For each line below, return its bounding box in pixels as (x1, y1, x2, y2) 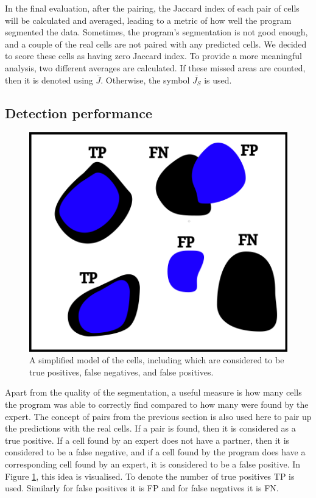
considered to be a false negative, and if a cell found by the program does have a (5, 446, 306, 458)
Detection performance (5, 103, 152, 122)
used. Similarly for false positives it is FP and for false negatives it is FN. (5, 482, 279, 494)
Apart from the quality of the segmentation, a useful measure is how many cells (5, 386, 302, 399)
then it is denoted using (5, 73, 93, 86)
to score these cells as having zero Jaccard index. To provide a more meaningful (5, 49, 302, 62)
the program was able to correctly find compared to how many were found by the (5, 398, 309, 410)
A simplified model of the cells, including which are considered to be (29, 354, 284, 366)
